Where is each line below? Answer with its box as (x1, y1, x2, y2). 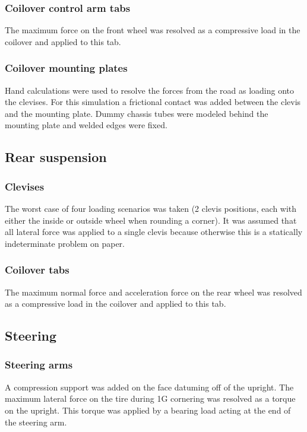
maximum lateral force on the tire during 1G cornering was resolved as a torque (5, 392, 296, 405)
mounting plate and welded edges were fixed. (5, 119, 167, 131)
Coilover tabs (5, 262, 69, 277)
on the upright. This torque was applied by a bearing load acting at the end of (5, 404, 291, 416)
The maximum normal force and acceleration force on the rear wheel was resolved (5, 285, 302, 298)
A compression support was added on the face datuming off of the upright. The (5, 380, 294, 393)
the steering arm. (5, 415, 67, 428)
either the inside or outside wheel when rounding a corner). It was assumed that (5, 214, 297, 226)
